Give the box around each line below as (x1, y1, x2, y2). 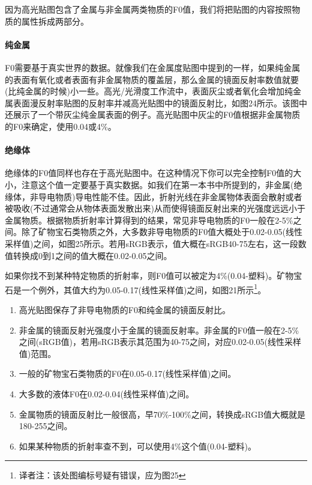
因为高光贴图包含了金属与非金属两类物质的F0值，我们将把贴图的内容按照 (5, 3, 292, 15)
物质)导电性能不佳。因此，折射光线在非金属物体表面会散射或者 (55, 190, 302, 203)
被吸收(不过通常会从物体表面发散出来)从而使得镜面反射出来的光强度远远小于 (5, 202, 305, 215)
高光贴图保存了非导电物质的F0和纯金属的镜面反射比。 (19, 303, 230, 316)
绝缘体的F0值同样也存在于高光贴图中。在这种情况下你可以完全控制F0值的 (5, 166, 293, 179)
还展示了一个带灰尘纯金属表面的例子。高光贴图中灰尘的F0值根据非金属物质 (5, 108, 301, 121)
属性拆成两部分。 (21, 14, 89, 27)
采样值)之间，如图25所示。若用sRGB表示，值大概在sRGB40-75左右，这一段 (5, 237, 298, 249)
